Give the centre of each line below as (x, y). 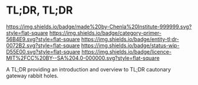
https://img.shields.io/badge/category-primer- (105, 32)
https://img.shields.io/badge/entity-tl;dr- (131, 39)
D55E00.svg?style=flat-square (43, 51)
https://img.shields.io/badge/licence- (127, 51)
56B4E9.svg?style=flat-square (43, 39)
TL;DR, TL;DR (39, 10)
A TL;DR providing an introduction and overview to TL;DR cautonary (88, 69)
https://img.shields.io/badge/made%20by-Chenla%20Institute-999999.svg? (99, 27)
